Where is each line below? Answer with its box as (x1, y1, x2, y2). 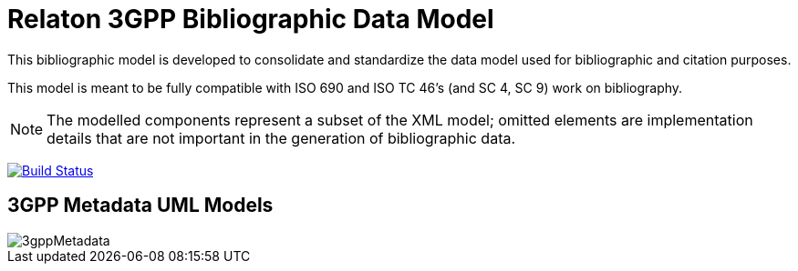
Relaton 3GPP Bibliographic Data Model (7, 4, 494, 35)
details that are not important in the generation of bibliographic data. (47, 128, 516, 147)
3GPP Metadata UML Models (7, 194, 274, 217)
